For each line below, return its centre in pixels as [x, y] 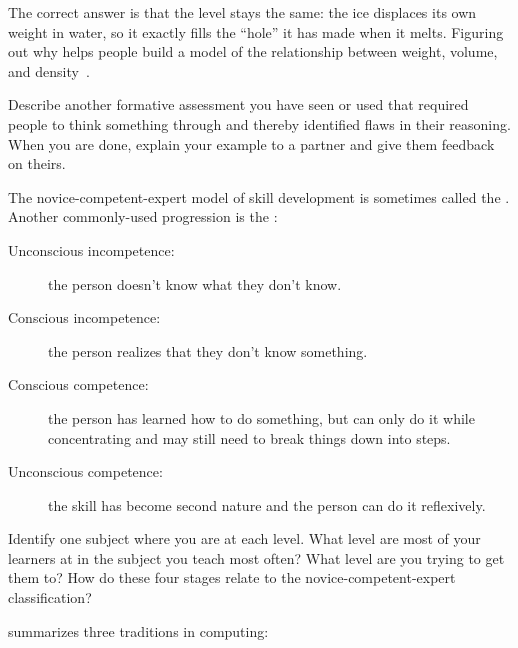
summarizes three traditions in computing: [138, 630]
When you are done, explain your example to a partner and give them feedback [251, 143]
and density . [49, 70]
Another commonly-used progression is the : [143, 216]
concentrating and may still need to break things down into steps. [249, 437]
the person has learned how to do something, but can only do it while [261, 417]
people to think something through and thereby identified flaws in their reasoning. [259, 123]
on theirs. [37, 163]
